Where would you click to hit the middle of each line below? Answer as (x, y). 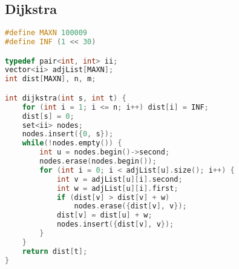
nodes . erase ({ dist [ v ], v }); (130, 206)
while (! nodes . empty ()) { (72, 143)
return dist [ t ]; (55, 251)
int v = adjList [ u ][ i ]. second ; (119, 179)
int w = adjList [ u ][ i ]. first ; (117, 188)
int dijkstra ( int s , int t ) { (66, 98)
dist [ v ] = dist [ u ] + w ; (104, 215)
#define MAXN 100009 (46, 33)
